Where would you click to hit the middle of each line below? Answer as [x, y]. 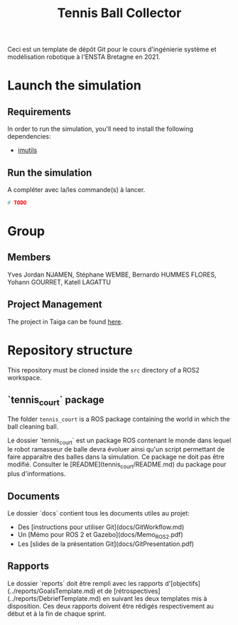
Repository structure [70, 350]
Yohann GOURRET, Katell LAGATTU [59, 282]
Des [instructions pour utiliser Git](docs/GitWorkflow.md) [101, 527]
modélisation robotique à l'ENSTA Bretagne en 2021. [84, 57]
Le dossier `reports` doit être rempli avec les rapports [85, 583]
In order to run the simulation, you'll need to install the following [101, 129]
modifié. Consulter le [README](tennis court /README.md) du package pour [117, 465]
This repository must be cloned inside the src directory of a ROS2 [104, 370]
